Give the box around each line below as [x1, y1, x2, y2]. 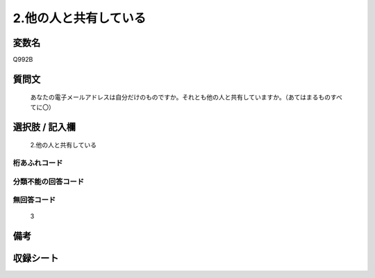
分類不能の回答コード [12, 177, 85, 186]
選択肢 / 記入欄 [12, 121, 76, 133]
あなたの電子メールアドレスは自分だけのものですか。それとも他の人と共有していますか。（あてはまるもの [30, 93, 331, 101]
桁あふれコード [12, 158, 63, 168]
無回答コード [12, 195, 56, 205]
